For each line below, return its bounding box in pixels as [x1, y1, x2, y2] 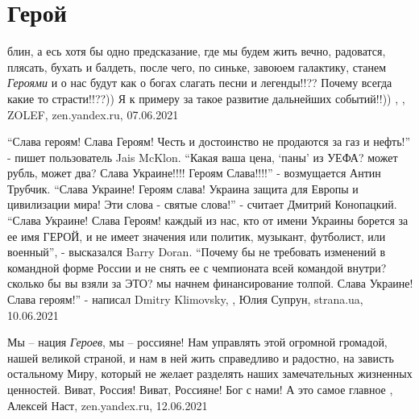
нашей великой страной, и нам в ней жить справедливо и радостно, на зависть [7, 349, 394, 366]
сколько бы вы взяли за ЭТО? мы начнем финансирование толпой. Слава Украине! [7, 275, 413, 292]
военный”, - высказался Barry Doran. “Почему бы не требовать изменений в [7, 243, 386, 260]
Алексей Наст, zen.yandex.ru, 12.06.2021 [7, 396, 208, 413]
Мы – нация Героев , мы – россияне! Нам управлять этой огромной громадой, [7, 334, 388, 351]
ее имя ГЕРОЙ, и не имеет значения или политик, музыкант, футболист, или [7, 227, 386, 244]
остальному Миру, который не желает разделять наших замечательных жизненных [7, 365, 413, 382]
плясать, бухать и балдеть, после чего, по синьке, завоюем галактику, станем [7, 58, 387, 75]
